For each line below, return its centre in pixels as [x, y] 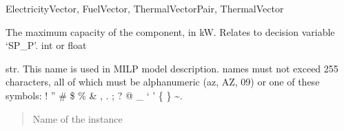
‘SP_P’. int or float [46, 45]
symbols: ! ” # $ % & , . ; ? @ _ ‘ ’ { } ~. [94, 95]
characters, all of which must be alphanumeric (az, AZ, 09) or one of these [163, 82]
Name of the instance [78, 118]
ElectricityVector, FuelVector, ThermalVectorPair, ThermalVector [145, 8]
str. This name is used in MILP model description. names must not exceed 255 [172, 68]
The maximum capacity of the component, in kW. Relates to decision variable [170, 31]
